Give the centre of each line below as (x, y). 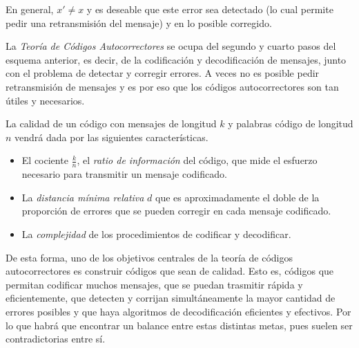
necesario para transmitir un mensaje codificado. (124, 174)
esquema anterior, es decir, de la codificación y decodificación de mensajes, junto (176, 59)
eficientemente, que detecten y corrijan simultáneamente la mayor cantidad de (171, 298)
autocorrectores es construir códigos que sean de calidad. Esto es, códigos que (170, 271)
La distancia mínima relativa (83, 197)
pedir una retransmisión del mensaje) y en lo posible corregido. (139, 22)
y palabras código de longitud (291, 123)
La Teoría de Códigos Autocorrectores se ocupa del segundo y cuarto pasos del (171, 46)
